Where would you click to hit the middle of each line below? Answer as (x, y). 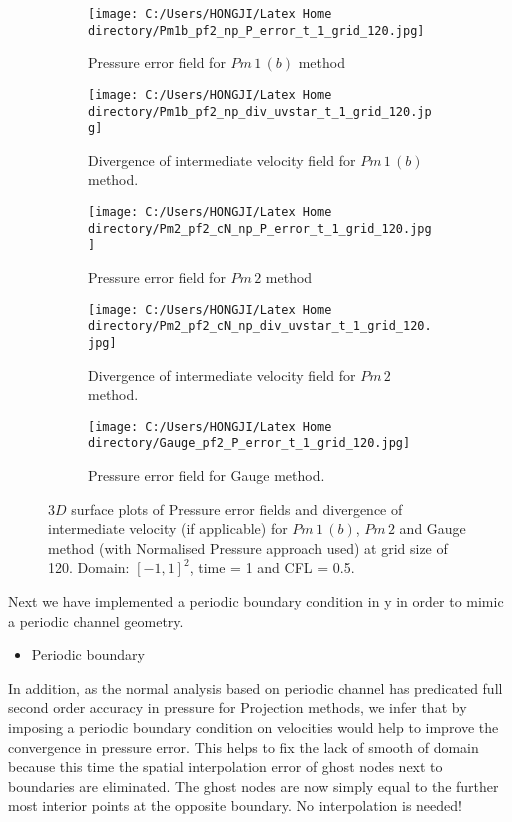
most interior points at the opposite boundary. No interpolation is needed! (235, 805)
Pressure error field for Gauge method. (206, 475)
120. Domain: (89, 567)
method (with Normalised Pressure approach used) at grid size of (248, 547)
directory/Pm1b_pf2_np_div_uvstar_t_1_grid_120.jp (260, 111)
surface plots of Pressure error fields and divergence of (237, 508)
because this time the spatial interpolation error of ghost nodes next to (225, 766)
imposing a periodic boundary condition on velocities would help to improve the (253, 727)
